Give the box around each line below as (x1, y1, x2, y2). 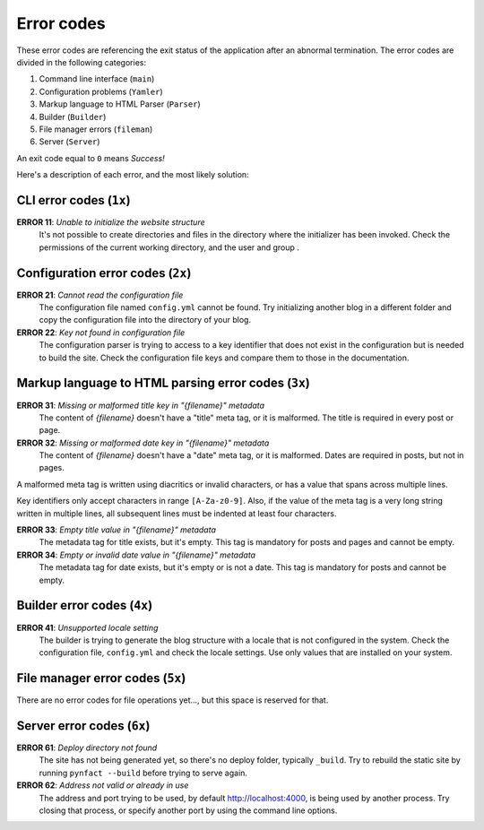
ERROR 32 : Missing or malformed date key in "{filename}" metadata (16, 437, 270, 448)
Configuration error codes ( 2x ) (16, 265, 192, 281)
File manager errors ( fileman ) (39, 124, 153, 134)
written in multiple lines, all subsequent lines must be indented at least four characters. (16, 507, 337, 519)
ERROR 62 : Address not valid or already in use (16, 780, 189, 791)
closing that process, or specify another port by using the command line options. (39, 805, 338, 816)
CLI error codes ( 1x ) (16, 193, 131, 208)
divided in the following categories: (16, 56, 147, 67)
